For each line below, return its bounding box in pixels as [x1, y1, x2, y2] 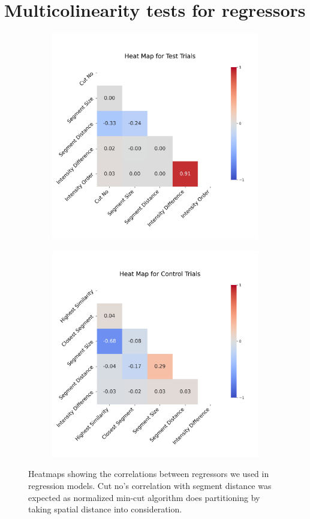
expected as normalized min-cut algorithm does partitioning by [28, 491, 260, 503]
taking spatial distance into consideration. [28, 503, 182, 515]
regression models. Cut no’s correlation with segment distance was [28, 479, 272, 491]
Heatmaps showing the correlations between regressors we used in [28, 467, 269, 480]
